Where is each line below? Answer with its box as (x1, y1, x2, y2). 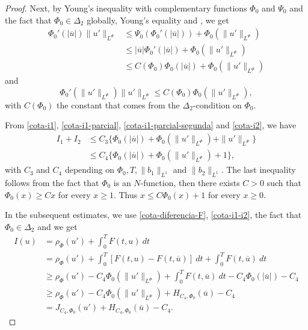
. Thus (113, 188, 138, 201)
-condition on (192, 98, 242, 111)
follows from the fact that (5, 176, 99, 188)
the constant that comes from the (57, 98, 180, 111)
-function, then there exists (140, 176, 240, 188)
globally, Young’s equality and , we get (87, 13, 229, 26)
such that (266, 176, 301, 188)
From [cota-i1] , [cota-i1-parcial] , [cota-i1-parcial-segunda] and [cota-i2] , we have (5, 119, 297, 131)
